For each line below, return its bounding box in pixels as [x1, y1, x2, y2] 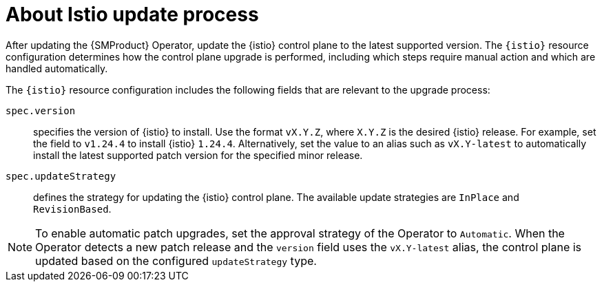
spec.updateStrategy [6, 170, 116, 182]
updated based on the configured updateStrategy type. [35, 253, 317, 268]
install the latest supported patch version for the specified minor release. [33, 149, 363, 161]
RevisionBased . [33, 202, 112, 215]
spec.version [6, 105, 76, 116]
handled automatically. [6, 62, 108, 74]
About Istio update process [6, 3, 259, 26]
